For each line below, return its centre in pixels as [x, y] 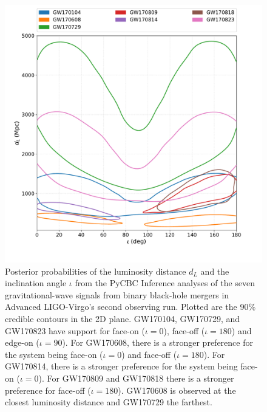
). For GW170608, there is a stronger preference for [157, 342]
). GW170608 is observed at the [177, 390]
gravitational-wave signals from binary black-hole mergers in [117, 294]
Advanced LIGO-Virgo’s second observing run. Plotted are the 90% [130, 307]
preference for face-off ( [48, 390]
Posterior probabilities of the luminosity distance [96, 271]
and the [215, 271]
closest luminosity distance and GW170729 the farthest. [109, 402]
